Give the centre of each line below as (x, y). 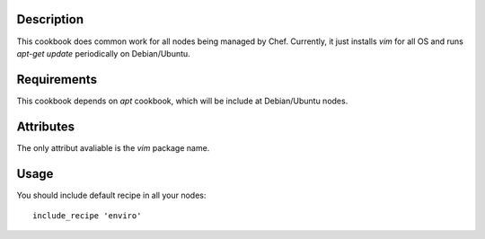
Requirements (57, 80)
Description (50, 19)
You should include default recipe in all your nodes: (111, 195)
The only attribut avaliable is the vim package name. (113, 147)
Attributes (46, 126)
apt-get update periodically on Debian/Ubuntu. (103, 53)
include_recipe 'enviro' (87, 216)
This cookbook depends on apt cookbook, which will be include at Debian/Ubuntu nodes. (182, 101)
